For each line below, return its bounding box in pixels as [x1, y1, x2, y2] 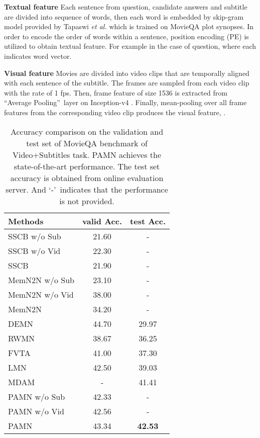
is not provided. [59, 195, 114, 207]
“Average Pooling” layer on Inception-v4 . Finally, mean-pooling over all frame [4, 97, 247, 108]
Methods [8, 215, 44, 227]
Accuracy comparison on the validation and [10, 125, 164, 137]
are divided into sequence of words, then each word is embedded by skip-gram [4, 11, 244, 22]
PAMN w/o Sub [8, 390, 65, 402]
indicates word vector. [4, 50, 72, 61]
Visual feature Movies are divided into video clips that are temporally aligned [4, 67, 249, 78]
